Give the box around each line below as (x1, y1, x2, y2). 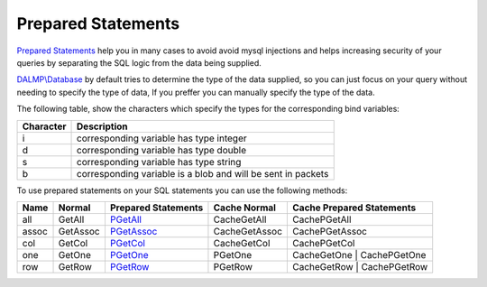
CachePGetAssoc (292, 225, 367, 237)
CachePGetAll (292, 213, 352, 226)
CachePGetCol (292, 236, 355, 249)
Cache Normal (213, 201, 277, 214)
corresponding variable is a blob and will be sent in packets (77, 167, 329, 180)
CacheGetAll (213, 213, 267, 226)
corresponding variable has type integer (77, 132, 247, 144)
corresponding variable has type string (77, 155, 242, 168)
